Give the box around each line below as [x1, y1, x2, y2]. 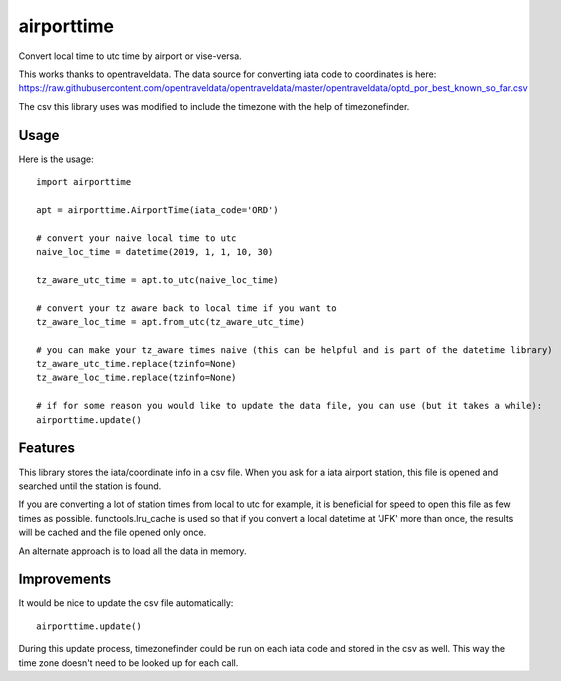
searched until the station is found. [18, 480, 162, 492]
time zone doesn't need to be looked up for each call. [18, 656, 239, 669]
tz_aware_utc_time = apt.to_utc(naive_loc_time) [36, 274, 279, 285]
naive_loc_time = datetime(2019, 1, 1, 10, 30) [36, 246, 274, 257]
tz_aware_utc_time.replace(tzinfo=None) [36, 358, 237, 370]
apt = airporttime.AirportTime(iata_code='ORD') [36, 204, 279, 215]
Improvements [18, 571, 112, 588]
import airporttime [36, 176, 132, 188]
